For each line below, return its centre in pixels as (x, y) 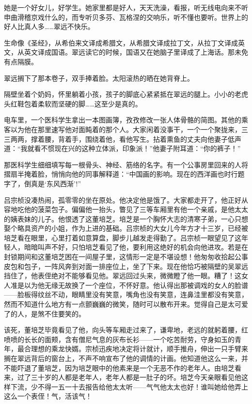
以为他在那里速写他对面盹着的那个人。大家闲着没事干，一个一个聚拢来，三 (129, 129)
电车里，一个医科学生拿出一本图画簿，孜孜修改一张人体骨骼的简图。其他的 (123, 120)
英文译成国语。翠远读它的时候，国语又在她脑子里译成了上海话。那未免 (136, 52)
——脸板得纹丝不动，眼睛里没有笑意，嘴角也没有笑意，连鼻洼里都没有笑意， (126, 294)
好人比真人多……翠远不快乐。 (49, 26)
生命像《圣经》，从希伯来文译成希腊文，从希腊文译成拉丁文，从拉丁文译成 (121, 42)
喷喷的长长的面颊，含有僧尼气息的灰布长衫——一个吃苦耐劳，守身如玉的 (119, 339)
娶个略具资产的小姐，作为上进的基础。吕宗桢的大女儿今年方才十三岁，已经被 (126, 228)
